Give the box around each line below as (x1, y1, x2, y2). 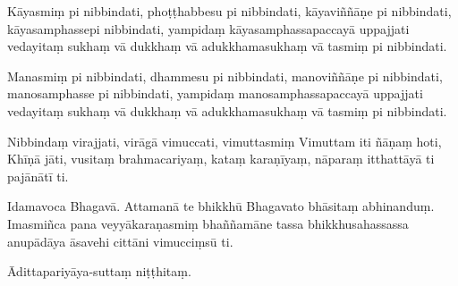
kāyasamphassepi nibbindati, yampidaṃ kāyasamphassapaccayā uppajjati (7, 19, 410, 38)
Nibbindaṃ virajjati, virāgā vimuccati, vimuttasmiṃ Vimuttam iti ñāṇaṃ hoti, (7, 131, 442, 150)
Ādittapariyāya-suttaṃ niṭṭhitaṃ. (7, 262, 191, 281)
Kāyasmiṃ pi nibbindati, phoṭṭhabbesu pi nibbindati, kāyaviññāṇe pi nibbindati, (7, 2, 452, 20)
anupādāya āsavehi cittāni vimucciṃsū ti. (7, 231, 233, 250)
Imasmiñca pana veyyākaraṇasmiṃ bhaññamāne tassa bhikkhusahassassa (7, 214, 409, 232)
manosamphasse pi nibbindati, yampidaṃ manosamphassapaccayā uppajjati (7, 84, 423, 103)
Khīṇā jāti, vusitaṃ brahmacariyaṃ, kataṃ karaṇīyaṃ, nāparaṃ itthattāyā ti (7, 149, 435, 168)
